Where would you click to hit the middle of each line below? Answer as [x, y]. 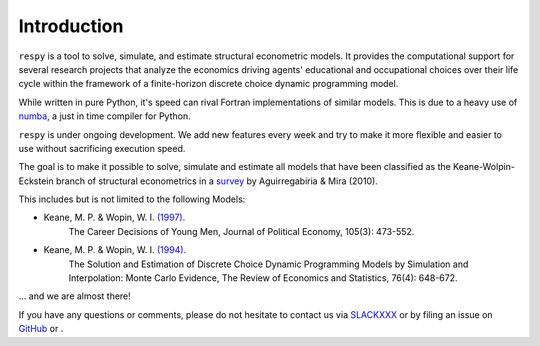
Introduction [71, 26]
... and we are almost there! [75, 296]
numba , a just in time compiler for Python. [104, 116]
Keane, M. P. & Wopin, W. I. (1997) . [114, 217]
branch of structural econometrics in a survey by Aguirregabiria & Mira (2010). [217, 181]
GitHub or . [41, 329]
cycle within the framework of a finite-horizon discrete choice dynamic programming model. [208, 84]
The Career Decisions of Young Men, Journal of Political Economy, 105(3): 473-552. [241, 231]
